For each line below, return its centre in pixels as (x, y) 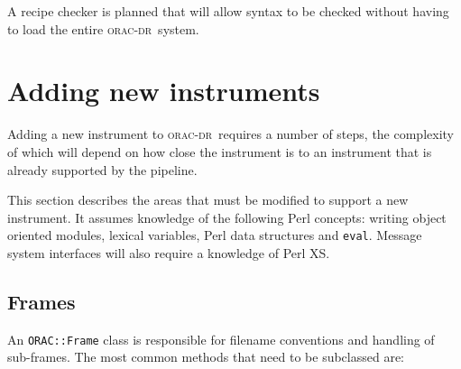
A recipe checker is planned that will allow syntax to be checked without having (228, 11)
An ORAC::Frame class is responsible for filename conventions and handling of (221, 339)
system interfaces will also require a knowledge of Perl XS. (169, 252)
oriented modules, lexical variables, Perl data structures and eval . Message (215, 235)
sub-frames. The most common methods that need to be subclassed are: (206, 357)
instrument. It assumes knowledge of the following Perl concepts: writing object (227, 217)
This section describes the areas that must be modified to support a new (208, 200)
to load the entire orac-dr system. (103, 28)
